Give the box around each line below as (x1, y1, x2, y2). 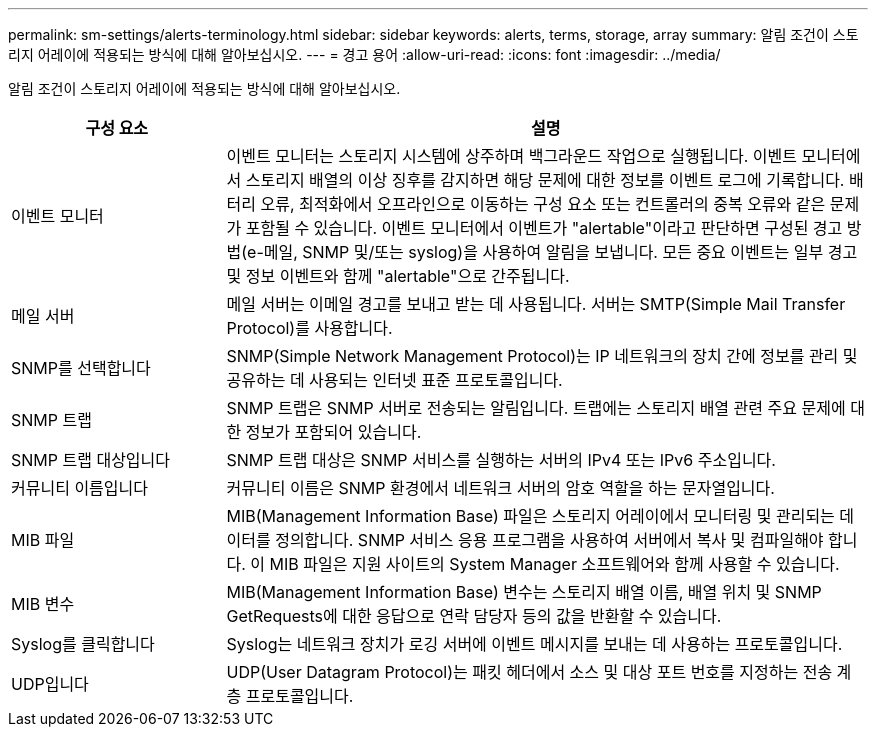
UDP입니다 (11, 674, 89, 694)
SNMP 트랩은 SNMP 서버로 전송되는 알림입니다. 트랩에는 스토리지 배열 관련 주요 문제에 (226, 398, 846, 418)
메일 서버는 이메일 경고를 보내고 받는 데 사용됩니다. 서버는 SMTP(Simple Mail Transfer (226, 294, 846, 314)
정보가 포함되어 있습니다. (245, 422, 422, 442)
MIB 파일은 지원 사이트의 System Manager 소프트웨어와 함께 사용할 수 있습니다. (269, 554, 840, 574)
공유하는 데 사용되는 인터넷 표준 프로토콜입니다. (226, 370, 563, 390)
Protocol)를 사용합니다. (226, 318, 393, 338)
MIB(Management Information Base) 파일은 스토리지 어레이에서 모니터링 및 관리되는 (226, 506, 835, 526)
